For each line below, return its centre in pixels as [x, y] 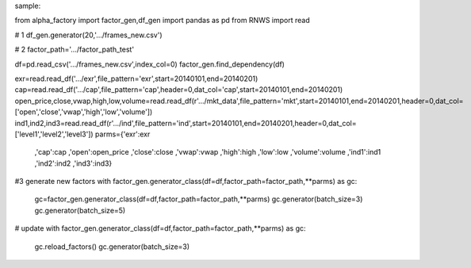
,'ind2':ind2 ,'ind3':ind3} [73, 163]
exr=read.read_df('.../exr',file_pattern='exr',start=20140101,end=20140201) [136, 78]
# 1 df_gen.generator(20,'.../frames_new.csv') [88, 35]
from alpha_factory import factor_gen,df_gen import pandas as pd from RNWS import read [162, 21]
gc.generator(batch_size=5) [80, 210]
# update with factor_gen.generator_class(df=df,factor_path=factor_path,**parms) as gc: [160, 228]
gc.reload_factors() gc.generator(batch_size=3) [112, 247]
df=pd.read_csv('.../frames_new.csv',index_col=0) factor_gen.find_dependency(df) [150, 64]
